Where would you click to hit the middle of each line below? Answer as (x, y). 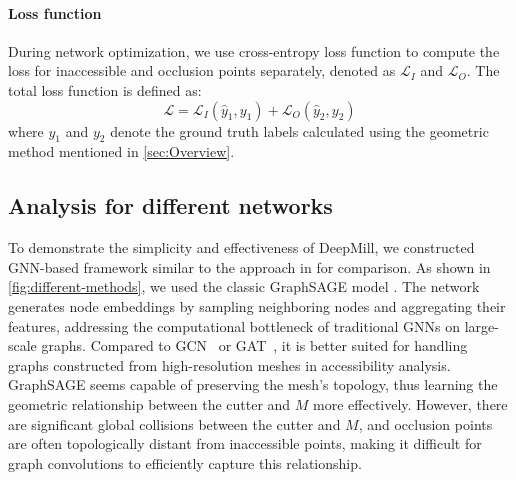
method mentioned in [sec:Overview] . (121, 151)
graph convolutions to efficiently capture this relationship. (185, 462)
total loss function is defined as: (105, 89)
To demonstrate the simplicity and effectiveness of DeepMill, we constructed (241, 247)
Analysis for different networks (170, 205)
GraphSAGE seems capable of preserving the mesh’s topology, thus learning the (253, 384)
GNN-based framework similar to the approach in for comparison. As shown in (249, 266)
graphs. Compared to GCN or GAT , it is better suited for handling (254, 345)
